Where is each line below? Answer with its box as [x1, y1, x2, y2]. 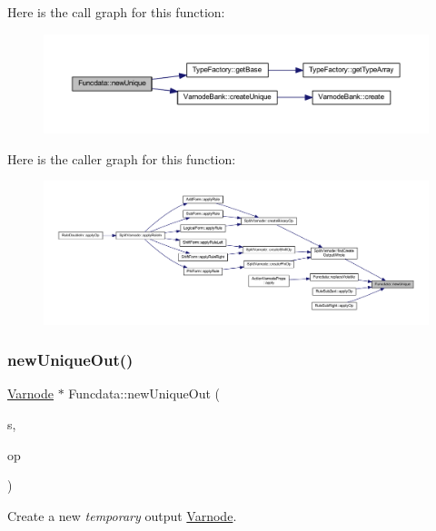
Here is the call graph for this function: [7, 3, 225, 21]
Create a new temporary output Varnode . [7, 506, 237, 525]
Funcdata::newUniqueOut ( [68, 384, 221, 403]
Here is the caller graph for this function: [7, 149, 236, 168]
